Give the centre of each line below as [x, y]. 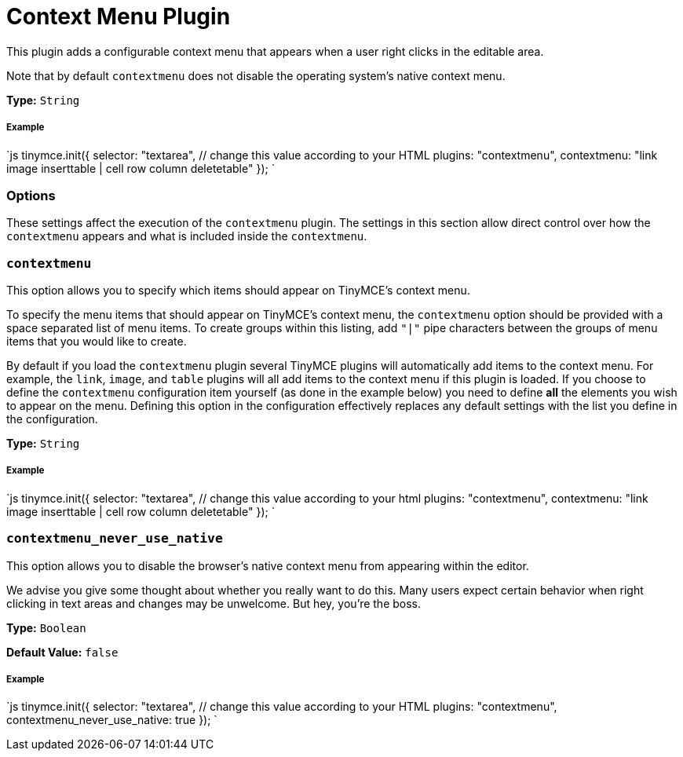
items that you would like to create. [97, 342]
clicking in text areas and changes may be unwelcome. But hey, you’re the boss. [214, 603]
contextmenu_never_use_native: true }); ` [112, 720]
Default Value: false [62, 652]
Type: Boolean [46, 627]
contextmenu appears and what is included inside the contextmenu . [187, 236]
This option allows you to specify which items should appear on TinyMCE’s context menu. [238, 291]
